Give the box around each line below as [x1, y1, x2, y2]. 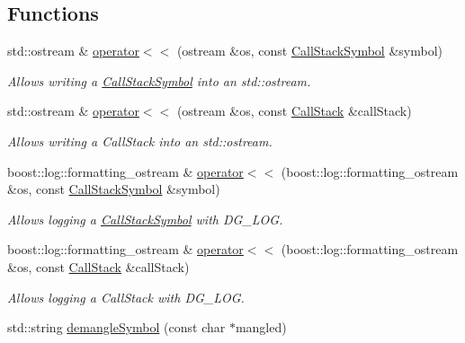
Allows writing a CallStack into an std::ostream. [7, 131, 273, 150]
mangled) [235, 318, 287, 337]
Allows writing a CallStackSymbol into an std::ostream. [7, 71, 311, 90]
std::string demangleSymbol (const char [7, 318, 226, 337]
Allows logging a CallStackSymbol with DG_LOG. [7, 209, 283, 228]
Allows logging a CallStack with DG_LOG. [7, 287, 245, 306]
